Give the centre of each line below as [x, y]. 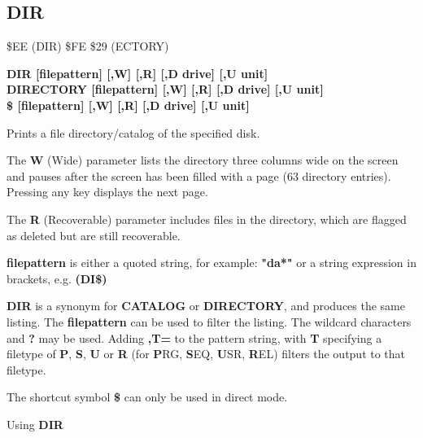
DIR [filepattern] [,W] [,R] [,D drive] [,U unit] [137, 73]
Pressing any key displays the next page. [107, 192]
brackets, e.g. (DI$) [57, 278]
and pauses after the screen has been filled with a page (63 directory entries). [199, 175]
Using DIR [35, 424]
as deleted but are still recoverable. [94, 235]
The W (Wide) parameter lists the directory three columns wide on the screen [203, 160]
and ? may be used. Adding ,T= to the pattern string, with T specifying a [194, 337]
